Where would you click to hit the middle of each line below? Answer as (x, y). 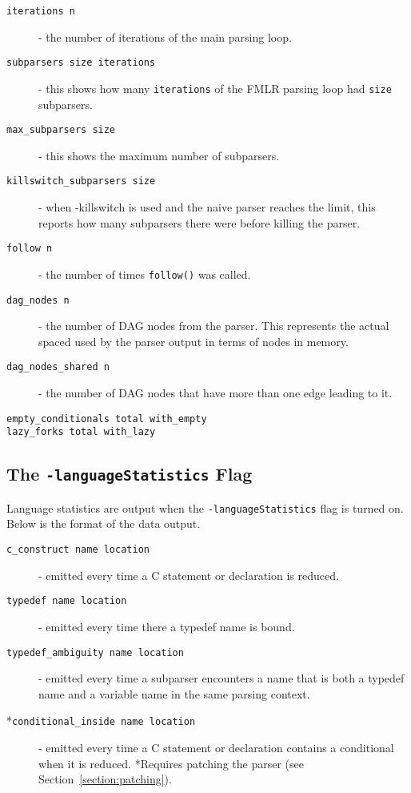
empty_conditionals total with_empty (107, 419)
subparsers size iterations (81, 63)
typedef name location (67, 601)
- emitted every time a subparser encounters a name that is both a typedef (221, 678)
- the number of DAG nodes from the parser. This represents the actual (214, 326)
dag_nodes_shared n (58, 367)
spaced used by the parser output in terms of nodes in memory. (194, 341)
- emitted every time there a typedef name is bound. (167, 626)
